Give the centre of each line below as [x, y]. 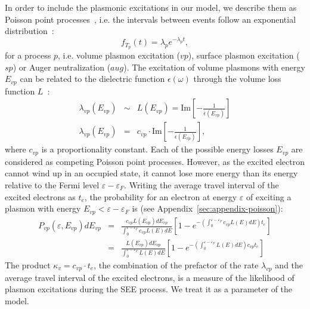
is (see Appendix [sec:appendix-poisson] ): [207, 208]
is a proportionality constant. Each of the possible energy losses [157, 149]
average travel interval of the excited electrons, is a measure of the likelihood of [150, 277]
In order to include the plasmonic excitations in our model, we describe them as [151, 7]
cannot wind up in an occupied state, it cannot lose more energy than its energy [151, 173]
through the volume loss [237, 79]
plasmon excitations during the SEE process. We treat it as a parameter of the [149, 289]
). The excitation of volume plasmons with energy [214, 67]
